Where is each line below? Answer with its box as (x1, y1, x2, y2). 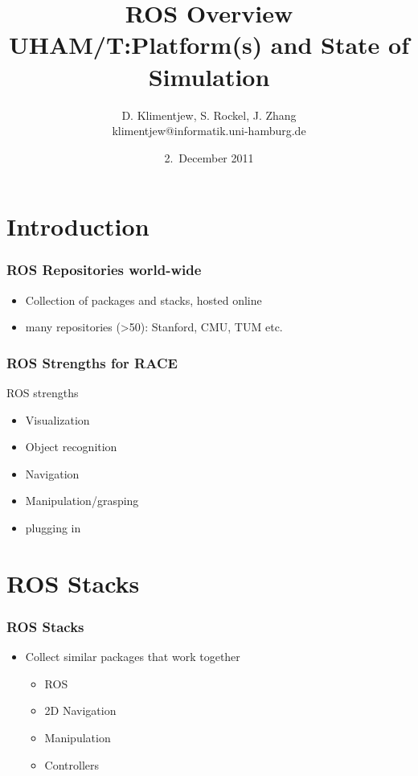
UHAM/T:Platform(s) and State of (8, 28, 410, 61)
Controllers (44, 756, 100, 773)
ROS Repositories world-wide (6, 260, 202, 280)
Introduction (6, 210, 150, 243)
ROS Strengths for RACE (6, 352, 178, 372)
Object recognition (25, 438, 117, 455)
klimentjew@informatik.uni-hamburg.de (112, 122, 306, 139)
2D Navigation (44, 702, 117, 719)
